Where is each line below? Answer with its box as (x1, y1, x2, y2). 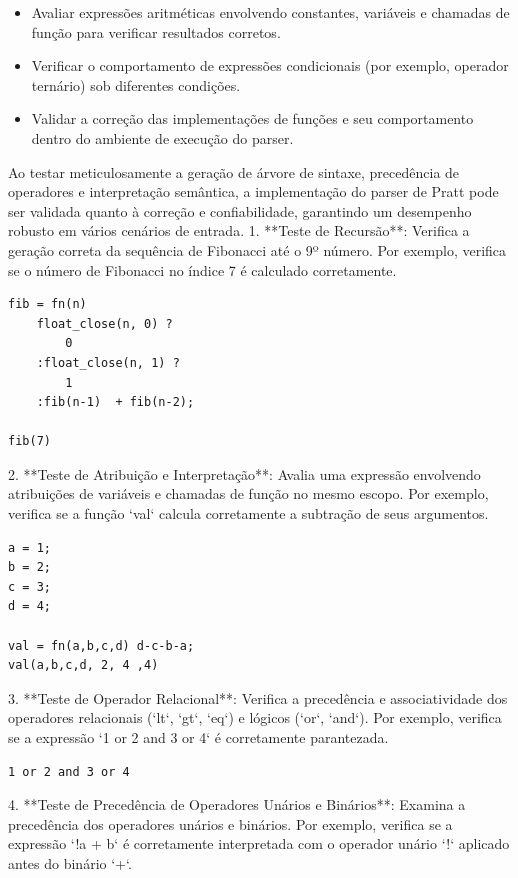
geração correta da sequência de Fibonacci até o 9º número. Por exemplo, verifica (8, 239, 507, 260)
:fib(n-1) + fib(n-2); (36, 395, 195, 410)
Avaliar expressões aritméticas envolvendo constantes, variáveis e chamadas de (31, 2, 510, 22)
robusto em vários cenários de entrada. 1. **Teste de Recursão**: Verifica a (8, 220, 470, 241)
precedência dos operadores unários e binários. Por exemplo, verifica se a (8, 813, 453, 834)
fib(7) (8, 434, 51, 449)
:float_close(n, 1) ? (36, 355, 180, 370)
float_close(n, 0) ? (36, 316, 173, 331)
